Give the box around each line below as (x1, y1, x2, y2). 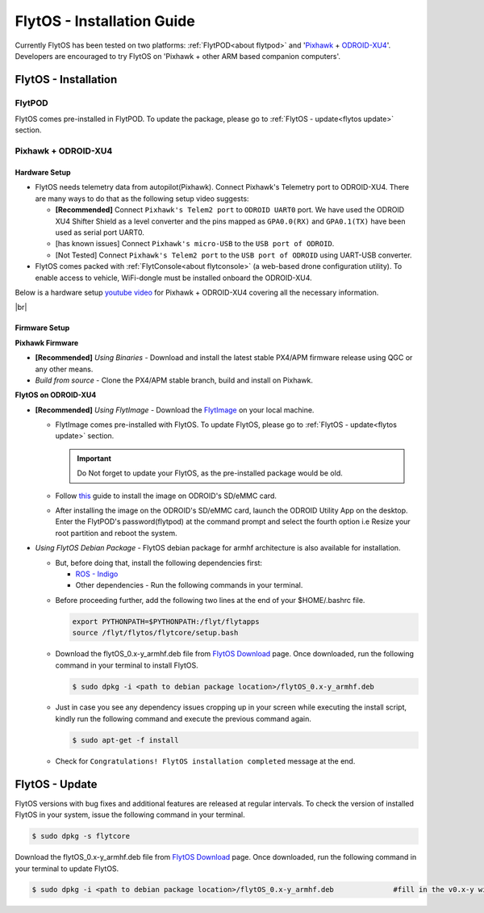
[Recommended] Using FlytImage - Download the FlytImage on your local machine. (35, 404, 315, 415)
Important (77, 453, 112, 463)
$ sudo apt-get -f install (72, 735, 179, 744)
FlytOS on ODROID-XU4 (15, 390, 97, 400)
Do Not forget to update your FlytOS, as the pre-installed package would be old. (77, 468, 343, 478)
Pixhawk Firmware (15, 337, 79, 347)
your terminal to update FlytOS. (15, 864, 119, 873)
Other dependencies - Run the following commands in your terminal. (75, 580, 303, 590)
